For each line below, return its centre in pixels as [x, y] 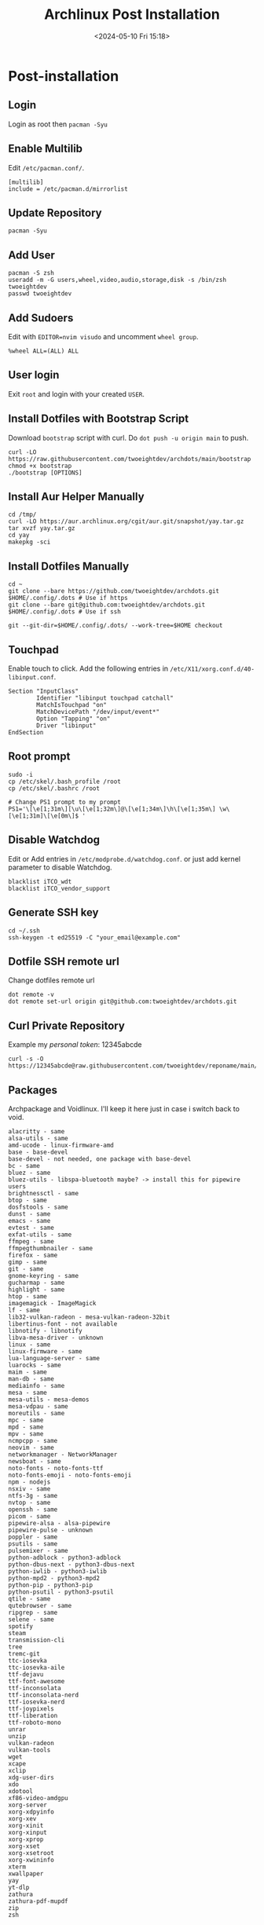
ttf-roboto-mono [35, 1722]
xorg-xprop [26, 1839]
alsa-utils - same [38, 1138]
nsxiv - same [29, 1489]
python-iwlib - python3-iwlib [58, 1571]
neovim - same [31, 1447]
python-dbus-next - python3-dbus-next [71, 1565]
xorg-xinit [26, 1825]
